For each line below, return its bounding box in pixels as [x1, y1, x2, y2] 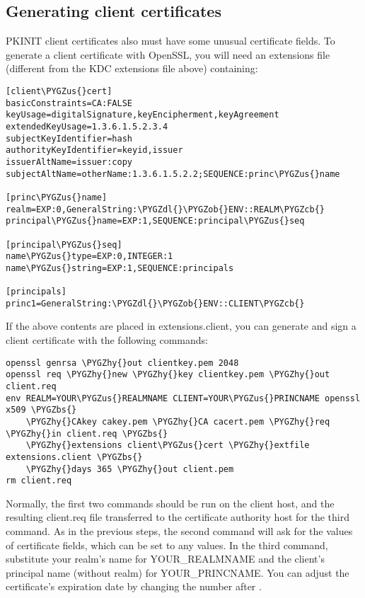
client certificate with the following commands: [6, 333, 208, 347]
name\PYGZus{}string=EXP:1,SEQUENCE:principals [6, 263, 234, 273]
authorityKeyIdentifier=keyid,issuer [6, 145, 183, 156]
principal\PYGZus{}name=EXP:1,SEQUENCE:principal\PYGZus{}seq [6, 216, 305, 226]
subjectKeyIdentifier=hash [6, 133, 132, 144]
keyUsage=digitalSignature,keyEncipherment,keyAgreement [6, 110, 279, 120]
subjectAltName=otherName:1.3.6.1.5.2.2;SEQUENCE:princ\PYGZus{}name [6, 168, 340, 179]
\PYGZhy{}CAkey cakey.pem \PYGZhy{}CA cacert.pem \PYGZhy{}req [25, 416, 330, 427]
